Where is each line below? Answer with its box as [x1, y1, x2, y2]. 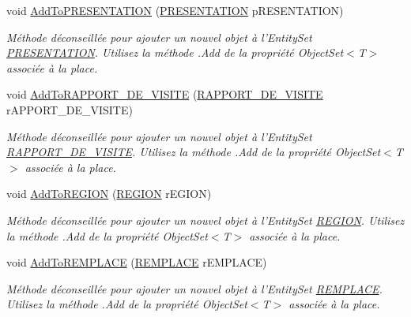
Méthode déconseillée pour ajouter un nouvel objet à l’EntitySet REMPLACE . [6, 280, 383, 296]
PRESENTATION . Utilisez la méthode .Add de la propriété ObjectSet [6, 44, 344, 61]
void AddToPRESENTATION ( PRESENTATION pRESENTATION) [6, 2, 344, 18]
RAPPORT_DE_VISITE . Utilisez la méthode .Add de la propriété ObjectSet [6, 144, 381, 160]
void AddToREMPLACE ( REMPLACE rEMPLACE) [6, 254, 267, 270]
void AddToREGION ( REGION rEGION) [6, 185, 212, 202]
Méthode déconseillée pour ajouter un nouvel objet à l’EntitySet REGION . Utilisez [6, 211, 405, 228]
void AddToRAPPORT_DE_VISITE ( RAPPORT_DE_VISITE [6, 86, 323, 103]
